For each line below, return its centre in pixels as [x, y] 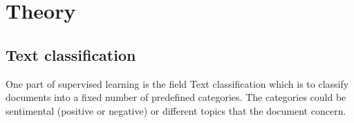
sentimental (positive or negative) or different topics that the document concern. [176, 110]
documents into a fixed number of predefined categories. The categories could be [176, 97]
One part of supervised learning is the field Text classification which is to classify [177, 83]
